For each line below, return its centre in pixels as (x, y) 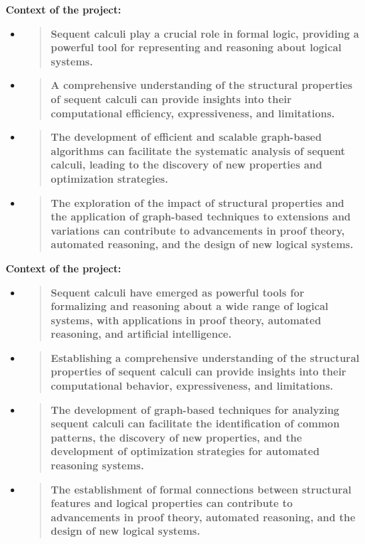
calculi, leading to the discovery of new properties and (186, 165)
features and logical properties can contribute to (171, 503)
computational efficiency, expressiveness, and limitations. (193, 113)
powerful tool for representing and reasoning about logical (196, 47)
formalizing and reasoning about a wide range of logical (190, 306)
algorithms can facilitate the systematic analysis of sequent (198, 150)
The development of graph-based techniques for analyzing (195, 409)
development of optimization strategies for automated (185, 451)
